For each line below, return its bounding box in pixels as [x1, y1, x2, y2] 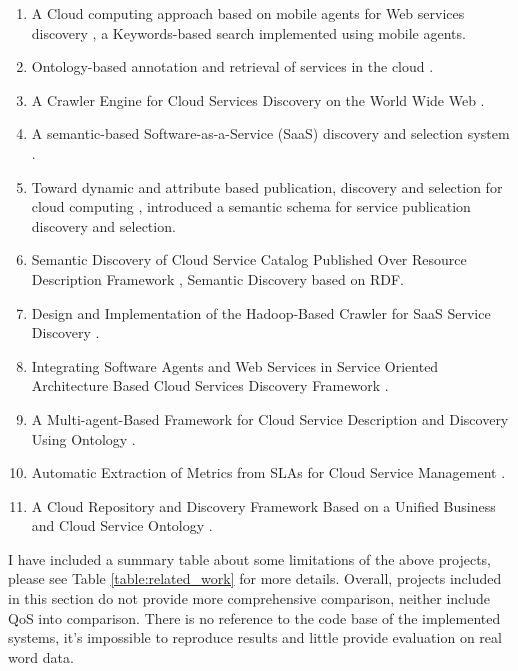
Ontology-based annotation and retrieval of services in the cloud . [31, 56, 434, 77]
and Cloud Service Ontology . [31, 515, 213, 536]
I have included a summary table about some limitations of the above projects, [8, 548, 491, 569]
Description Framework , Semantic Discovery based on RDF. [31, 268, 404, 289]
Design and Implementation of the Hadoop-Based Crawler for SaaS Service [31, 302, 491, 323]
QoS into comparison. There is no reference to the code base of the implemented [8, 607, 501, 628]
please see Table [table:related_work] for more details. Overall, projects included [8, 568, 502, 589]
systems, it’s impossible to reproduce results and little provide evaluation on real [8, 627, 502, 648]
